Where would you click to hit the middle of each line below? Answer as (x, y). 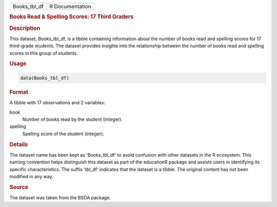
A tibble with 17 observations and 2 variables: (57, 103)
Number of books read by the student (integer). (72, 119)
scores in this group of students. (44, 53)
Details (19, 144)
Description (25, 28)
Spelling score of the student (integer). (63, 134)
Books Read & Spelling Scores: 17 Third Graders (71, 17)
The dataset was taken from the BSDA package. (60, 198)
